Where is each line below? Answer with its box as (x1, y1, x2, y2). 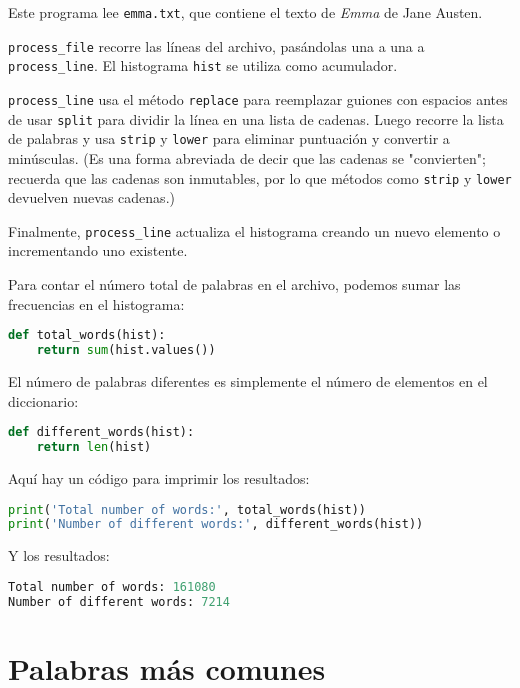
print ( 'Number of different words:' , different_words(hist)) (8, 517, 424, 532)
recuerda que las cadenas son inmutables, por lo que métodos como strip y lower (8, 167, 512, 188)
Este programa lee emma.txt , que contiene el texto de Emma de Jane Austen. (8, 2, 483, 22)
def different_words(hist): (8, 425, 195, 440)
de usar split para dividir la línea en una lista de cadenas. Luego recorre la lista (8, 108, 504, 129)
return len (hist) (36, 440, 152, 455)
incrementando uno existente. (8, 240, 188, 261)
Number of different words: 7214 (8, 594, 230, 609)
